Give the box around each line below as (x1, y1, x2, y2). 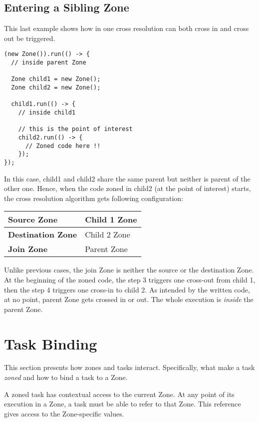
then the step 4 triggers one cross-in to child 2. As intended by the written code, (4, 284, 250, 294)
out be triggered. (4, 32, 55, 43)
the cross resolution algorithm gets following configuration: (4, 192, 184, 203)
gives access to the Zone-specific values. (4, 408, 124, 418)
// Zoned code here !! (25, 142, 101, 149)
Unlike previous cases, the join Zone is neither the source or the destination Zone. (4, 264, 254, 275)
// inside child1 (18, 108, 76, 116)
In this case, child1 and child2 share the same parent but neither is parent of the (4, 173, 251, 183)
